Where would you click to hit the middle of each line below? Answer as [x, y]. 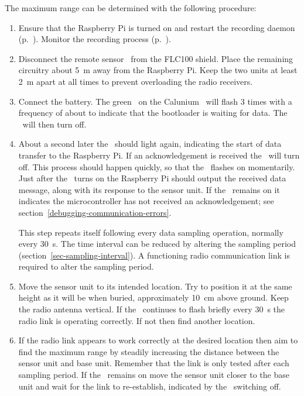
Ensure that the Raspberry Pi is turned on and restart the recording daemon [157, 27]
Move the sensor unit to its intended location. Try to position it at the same [155, 286]
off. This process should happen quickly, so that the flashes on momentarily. [157, 166]
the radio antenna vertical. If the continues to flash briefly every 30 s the [152, 309]
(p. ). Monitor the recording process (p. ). [95, 39]
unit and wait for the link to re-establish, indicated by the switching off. [150, 386]
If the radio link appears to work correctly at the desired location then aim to [158, 340]
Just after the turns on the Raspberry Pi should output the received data [152, 178]
